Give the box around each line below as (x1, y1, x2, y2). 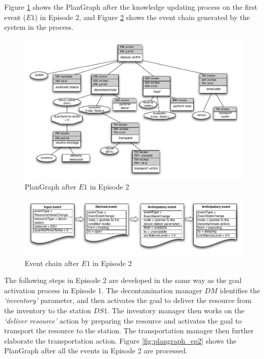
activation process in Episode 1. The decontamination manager (4, 285, 202, 295)
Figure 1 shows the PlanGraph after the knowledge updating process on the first (4, 2, 258, 12)
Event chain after (25, 257, 79, 268)
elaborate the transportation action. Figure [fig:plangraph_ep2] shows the (4, 335, 237, 346)
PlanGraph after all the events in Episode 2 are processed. (4, 345, 188, 356)
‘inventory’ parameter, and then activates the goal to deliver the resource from (4, 295, 252, 306)
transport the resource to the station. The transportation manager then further (4, 325, 254, 336)
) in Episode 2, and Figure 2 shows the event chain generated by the (34, 11, 250, 22)
